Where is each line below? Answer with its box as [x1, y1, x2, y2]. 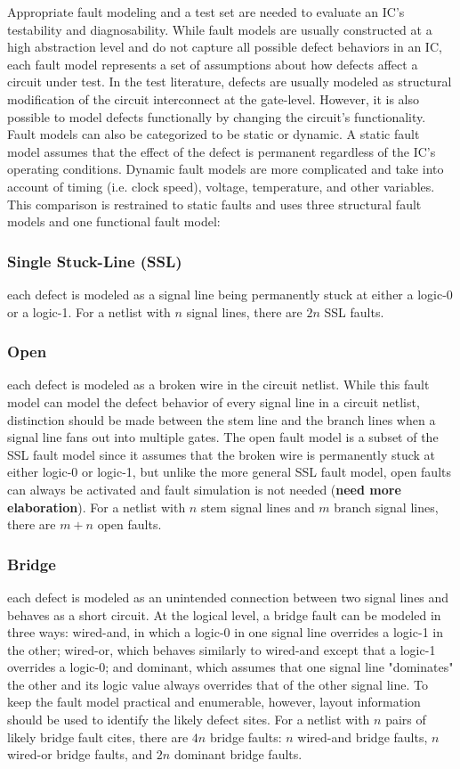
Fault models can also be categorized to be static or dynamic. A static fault [7, 125, 420, 143]
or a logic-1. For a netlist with [7, 302, 171, 321]
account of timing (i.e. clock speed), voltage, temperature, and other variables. [7, 176, 435, 195]
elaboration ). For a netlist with [7, 497, 186, 516]
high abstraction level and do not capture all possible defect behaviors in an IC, [7, 37, 442, 56]
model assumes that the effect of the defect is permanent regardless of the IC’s [7, 142, 436, 160]
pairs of [385, 710, 426, 729]
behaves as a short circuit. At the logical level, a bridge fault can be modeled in [7, 605, 441, 624]
